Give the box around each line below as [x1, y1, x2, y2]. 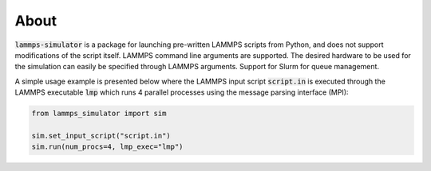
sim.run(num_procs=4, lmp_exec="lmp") [31, 142, 184, 151]
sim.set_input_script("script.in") [31, 131, 171, 140]
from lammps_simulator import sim [31, 109, 167, 119]
